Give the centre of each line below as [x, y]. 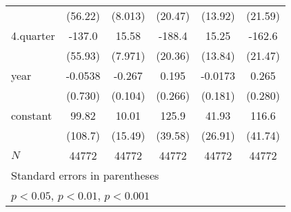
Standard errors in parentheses [85, 175]
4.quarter [33, 35]
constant [32, 115]
